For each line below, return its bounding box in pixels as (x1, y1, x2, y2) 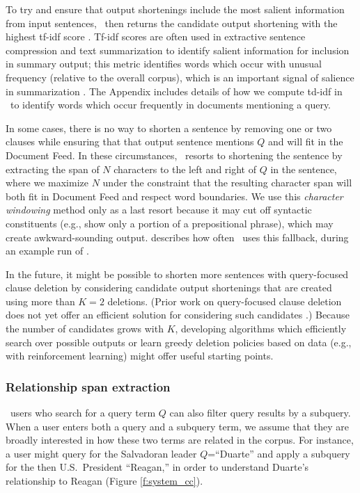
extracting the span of (6, 161, 100, 176)
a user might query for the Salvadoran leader (6, 446, 197, 460)
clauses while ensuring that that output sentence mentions (6, 134, 254, 149)
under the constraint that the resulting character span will (102, 175, 352, 190)
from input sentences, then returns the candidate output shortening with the (6, 15, 338, 30)
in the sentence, (270, 161, 337, 176)
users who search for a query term (10, 405, 156, 420)
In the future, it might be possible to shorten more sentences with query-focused (6, 266, 349, 281)
